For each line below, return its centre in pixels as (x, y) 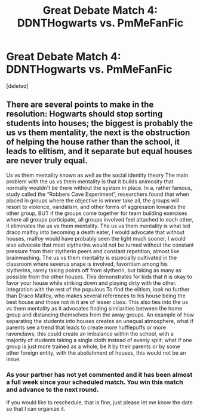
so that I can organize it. (36, 409)
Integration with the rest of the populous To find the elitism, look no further (98, 289)
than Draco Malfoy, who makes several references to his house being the (96, 296)
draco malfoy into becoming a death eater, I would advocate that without (96, 232)
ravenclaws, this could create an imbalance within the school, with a (90, 334)
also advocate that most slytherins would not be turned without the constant (100, 245)
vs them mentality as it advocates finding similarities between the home (94, 308)
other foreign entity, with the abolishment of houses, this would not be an (96, 352)
